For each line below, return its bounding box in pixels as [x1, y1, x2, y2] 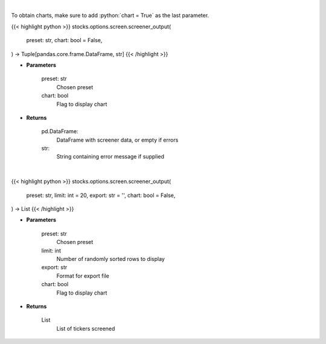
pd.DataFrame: [41, 128, 78, 135]
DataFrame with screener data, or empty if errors [56, 136, 179, 143]
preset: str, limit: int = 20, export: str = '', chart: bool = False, [26, 192, 176, 199]
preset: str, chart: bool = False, [26, 37, 103, 44]
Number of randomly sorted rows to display [56, 255, 165, 262]
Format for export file [56, 272, 110, 280]
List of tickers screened [56, 325, 115, 332]
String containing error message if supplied [56, 153, 165, 160]
